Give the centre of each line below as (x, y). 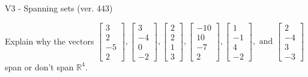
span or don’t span (39, 66)
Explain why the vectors (50, 41)
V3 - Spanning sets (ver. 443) (59, 8)
